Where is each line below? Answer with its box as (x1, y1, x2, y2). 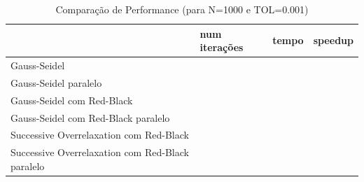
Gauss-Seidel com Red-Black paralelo (10, 110, 170, 125)
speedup (313, 33, 353, 48)
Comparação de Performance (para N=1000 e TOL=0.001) (55, 2, 309, 16)
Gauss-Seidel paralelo (10, 75, 102, 90)
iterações (199, 40, 244, 55)
